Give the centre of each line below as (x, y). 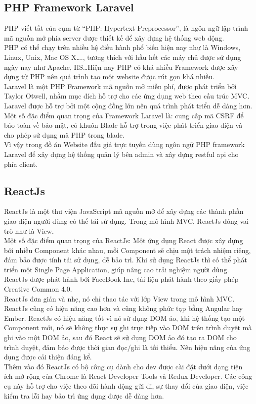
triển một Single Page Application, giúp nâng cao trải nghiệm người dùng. (117, 269)
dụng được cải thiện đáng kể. (48, 357)
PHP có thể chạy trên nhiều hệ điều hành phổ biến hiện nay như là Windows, (122, 47)
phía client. (21, 164)
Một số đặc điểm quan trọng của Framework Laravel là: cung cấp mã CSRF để (124, 115)
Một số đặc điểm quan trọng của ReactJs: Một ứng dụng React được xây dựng (124, 240)
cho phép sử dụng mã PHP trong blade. (64, 134)
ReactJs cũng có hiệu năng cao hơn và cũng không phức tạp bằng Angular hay (124, 308)
